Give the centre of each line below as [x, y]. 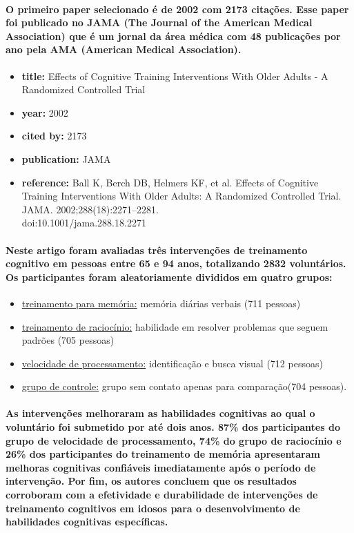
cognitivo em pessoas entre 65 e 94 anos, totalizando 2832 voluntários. [176, 263]
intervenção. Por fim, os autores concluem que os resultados [151, 481]
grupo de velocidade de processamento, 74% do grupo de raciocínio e [174, 440]
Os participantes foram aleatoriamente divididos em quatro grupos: [169, 277]
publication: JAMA [66, 158]
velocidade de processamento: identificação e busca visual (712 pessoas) [172, 363]
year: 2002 [45, 112]
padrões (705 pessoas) [68, 340]
